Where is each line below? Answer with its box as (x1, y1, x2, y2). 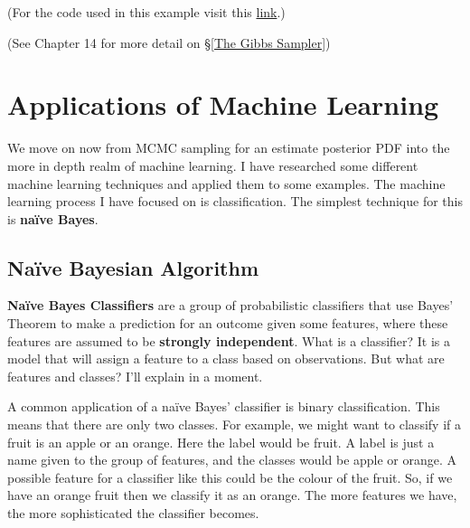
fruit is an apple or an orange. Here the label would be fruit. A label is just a (7, 432, 435, 451)
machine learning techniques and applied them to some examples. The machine (7, 174, 446, 193)
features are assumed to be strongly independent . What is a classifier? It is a (7, 331, 451, 350)
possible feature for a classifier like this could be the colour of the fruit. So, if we (7, 467, 453, 486)
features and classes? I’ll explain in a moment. (7, 366, 263, 385)
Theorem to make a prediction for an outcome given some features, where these (7, 314, 448, 333)
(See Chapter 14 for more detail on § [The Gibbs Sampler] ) (7, 33, 331, 52)
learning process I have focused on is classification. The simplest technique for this (7, 192, 463, 211)
